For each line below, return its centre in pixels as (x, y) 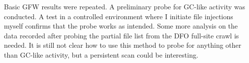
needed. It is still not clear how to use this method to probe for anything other (123, 45)
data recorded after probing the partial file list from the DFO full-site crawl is (122, 35)
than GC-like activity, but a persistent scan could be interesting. (101, 54)
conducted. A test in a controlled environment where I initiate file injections (119, 16)
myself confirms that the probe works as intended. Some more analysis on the (121, 26)
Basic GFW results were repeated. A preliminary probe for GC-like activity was (124, 6)
